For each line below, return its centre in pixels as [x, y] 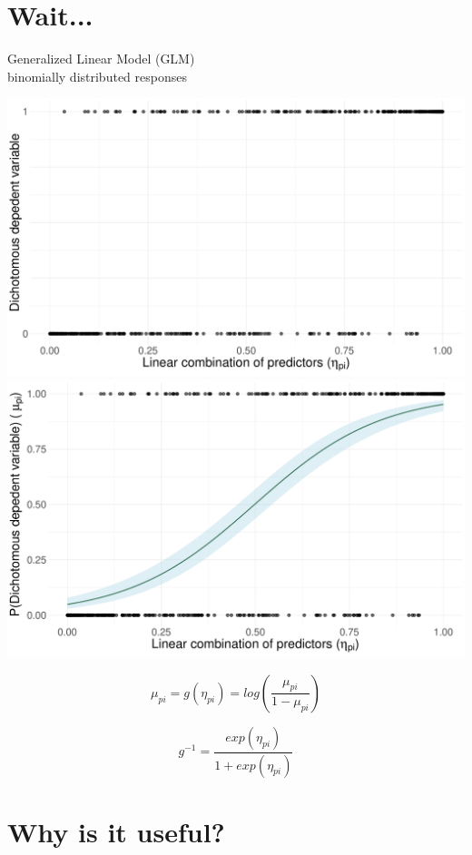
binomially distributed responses [97, 76]
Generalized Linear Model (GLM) [101, 59]
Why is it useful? [116, 831]
